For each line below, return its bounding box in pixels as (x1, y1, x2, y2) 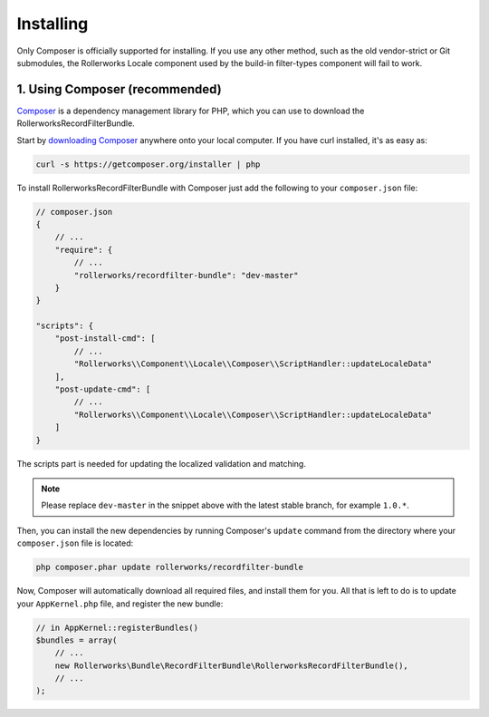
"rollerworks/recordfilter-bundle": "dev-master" (73, 270, 299, 280)
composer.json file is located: (16, 538, 134, 548)
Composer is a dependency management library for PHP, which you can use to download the (16, 105, 365, 116)
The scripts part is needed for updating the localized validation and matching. (16, 458, 307, 469)
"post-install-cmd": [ (54, 334, 156, 344)
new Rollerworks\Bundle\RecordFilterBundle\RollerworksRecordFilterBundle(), (54, 660, 409, 671)
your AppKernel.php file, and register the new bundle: (16, 598, 224, 609)
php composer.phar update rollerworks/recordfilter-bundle (35, 562, 303, 573)
